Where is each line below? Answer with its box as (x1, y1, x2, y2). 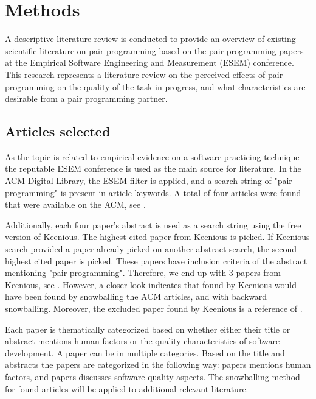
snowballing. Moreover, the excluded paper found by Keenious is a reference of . (5, 302, 303, 315)
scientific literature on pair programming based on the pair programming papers (5, 44, 304, 57)
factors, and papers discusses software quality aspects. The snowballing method (5, 370, 300, 383)
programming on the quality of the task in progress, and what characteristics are (5, 80, 306, 93)
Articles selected (5, 122, 111, 141)
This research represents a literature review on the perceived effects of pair (5, 68, 283, 80)
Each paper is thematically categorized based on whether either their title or (5, 322, 290, 335)
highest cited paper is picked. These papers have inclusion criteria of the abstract (5, 254, 307, 267)
